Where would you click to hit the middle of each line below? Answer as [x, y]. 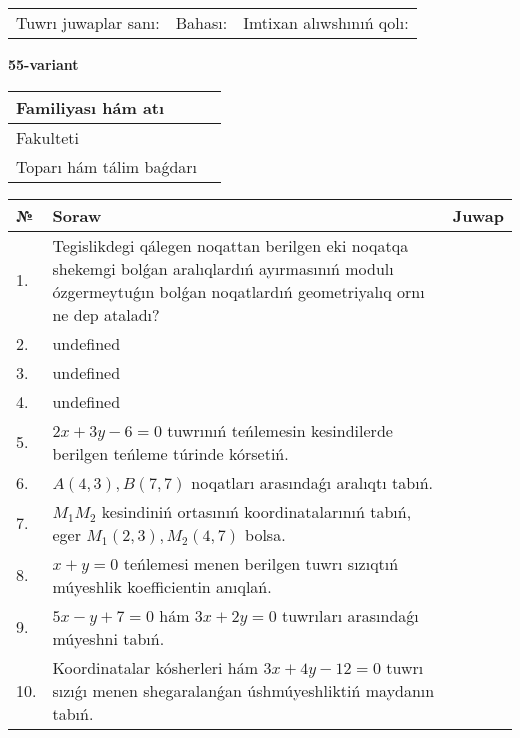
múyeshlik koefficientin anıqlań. [162, 586]
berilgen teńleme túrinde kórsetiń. [170, 453]
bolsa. [265, 534]
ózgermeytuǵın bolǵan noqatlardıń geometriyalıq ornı [238, 291]
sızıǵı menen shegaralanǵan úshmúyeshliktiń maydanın [243, 690]
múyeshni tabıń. [108, 638]
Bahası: [201, 22]
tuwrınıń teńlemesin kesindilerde [280, 430]
